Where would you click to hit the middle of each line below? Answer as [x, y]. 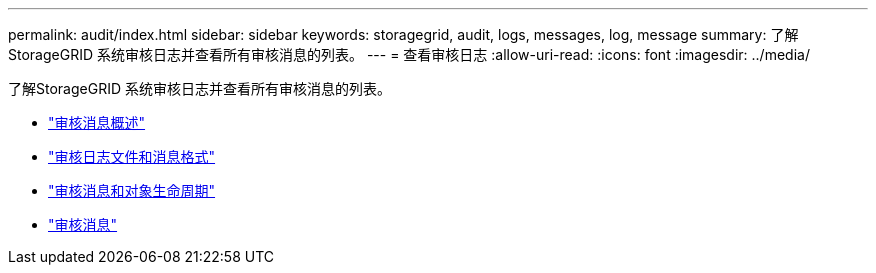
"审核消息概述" [97, 122]
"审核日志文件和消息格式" [132, 156]
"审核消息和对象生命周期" [132, 190]
